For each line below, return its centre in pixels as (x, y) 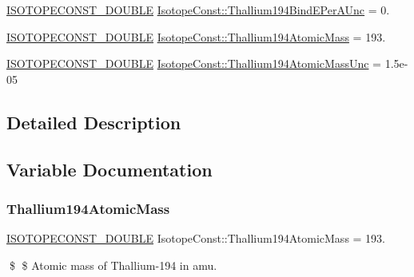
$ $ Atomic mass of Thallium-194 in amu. (113, 265)
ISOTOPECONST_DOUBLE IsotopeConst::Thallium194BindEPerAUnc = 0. (198, 10)
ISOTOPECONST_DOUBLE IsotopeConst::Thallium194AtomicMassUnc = (194, 63)
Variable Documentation (109, 169)
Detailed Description (94, 122)
